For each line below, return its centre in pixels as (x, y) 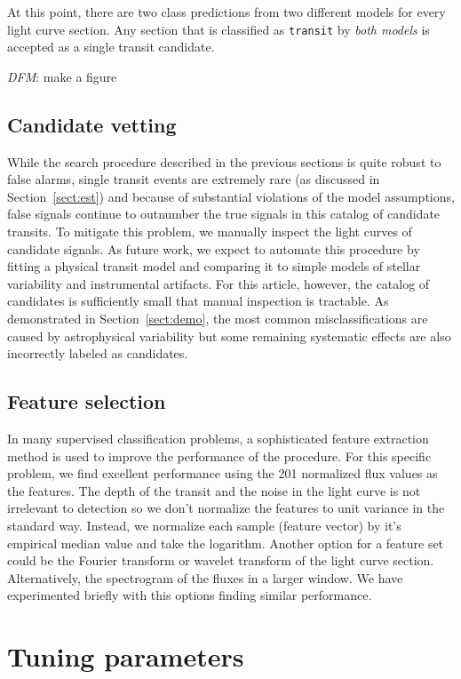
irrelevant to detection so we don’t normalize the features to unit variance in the (226, 508)
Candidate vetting (92, 124)
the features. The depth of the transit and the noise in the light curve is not (214, 490)
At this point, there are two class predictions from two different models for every (227, 12)
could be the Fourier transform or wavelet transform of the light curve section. (221, 560)
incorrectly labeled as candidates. (98, 353)
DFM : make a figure (62, 76)
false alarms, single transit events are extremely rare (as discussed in (194, 179)
